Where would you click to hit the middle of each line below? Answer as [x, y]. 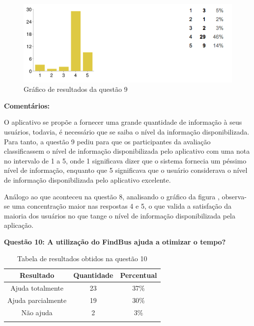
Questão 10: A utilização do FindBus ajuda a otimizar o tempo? [115, 242]
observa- [234, 196]
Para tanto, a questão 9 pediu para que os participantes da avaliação [107, 141]
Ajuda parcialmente [37, 300]
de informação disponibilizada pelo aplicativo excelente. [87, 180]
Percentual [139, 275]
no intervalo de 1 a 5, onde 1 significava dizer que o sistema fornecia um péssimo [125, 160]
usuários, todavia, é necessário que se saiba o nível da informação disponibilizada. [127, 132]
